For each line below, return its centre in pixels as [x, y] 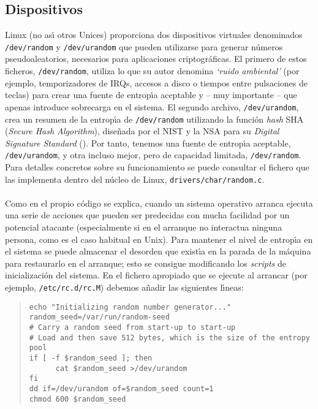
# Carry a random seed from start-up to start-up [132, 328]
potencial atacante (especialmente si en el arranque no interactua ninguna [144, 227]
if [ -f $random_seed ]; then [91, 358]
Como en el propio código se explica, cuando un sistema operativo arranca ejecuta [159, 203]
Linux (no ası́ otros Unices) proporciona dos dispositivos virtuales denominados [154, 35]
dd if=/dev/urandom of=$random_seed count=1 [121, 388]
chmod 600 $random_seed [78, 399]
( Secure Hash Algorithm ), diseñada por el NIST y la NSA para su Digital [142, 131]
